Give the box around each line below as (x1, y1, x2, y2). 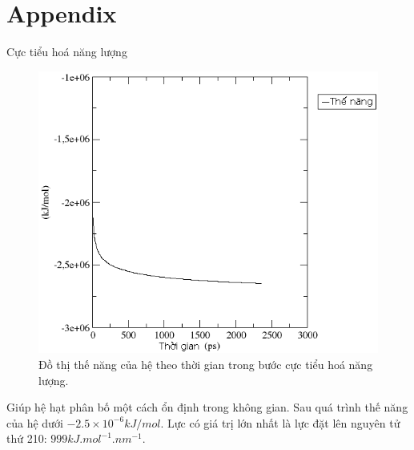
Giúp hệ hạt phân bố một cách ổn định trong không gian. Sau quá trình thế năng (6, 399, 408, 416)
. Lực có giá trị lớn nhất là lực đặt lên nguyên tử (160, 414, 400, 431)
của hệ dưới (6, 414, 63, 431)
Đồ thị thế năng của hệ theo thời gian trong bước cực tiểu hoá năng (38, 355, 373, 372)
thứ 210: (6, 430, 47, 447)
